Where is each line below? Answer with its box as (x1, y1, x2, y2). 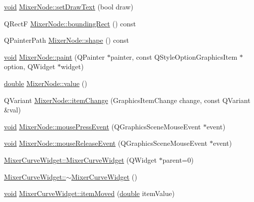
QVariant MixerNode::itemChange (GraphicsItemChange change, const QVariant (4, 95, 251, 105)
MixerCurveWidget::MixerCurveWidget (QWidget (4, 154, 157, 165)
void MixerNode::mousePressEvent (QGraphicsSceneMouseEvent (4, 121, 201, 131)
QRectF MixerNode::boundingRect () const (4, 18, 136, 28)
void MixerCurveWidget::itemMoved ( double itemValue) (4, 188, 175, 199)
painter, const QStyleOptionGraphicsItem (110, 51, 238, 62)
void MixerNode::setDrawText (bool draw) (4, 1, 133, 11)
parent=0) (162, 154, 194, 165)
